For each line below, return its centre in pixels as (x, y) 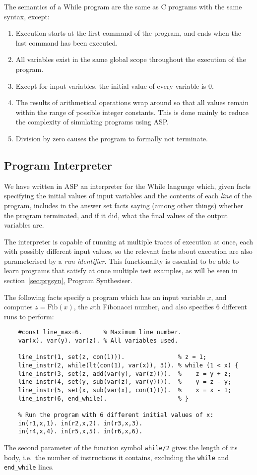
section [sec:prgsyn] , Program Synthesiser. (68, 280)
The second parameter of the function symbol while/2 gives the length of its (121, 447)
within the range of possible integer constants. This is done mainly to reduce (132, 112)
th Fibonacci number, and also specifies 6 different (170, 307)
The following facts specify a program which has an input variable (104, 297)
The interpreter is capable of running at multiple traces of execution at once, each (128, 241)
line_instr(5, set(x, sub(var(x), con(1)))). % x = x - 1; (125, 390)
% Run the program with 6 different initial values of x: (116, 415)
